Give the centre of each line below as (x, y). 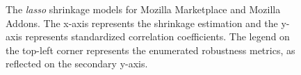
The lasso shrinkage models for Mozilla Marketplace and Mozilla (143, 9)
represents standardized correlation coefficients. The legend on (157, 36)
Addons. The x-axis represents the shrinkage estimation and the (142, 23)
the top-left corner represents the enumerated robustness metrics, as (150, 50)
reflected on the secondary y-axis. (77, 64)
